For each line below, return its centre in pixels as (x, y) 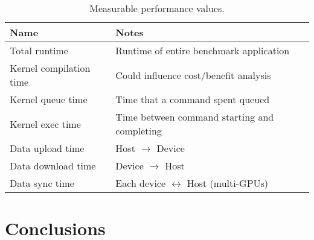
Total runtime (39, 50)
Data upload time (47, 148)
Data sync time (42, 183)
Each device (141, 183)
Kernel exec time (45, 124)
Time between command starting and (195, 117)
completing (139, 131)
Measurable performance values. (157, 8)
